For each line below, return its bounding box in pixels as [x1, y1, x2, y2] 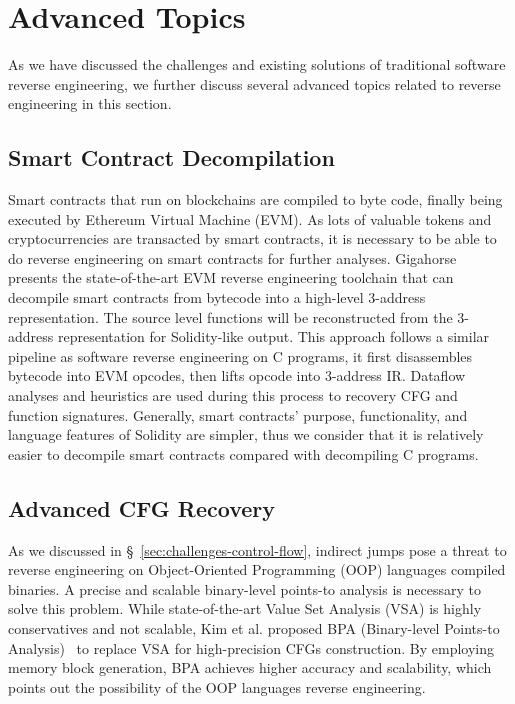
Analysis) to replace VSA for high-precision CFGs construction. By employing [8, 637, 494, 658]
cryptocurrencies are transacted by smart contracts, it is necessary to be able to [8, 228, 497, 249]
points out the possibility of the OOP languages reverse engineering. [8, 676, 426, 697]
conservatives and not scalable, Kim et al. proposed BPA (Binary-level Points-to [8, 618, 500, 638]
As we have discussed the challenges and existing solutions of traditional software [8, 54, 506, 75]
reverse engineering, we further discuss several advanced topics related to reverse [8, 73, 501, 94]
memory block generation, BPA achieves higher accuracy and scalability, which [8, 657, 492, 678]
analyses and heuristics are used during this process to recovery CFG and [8, 385, 458, 406]
